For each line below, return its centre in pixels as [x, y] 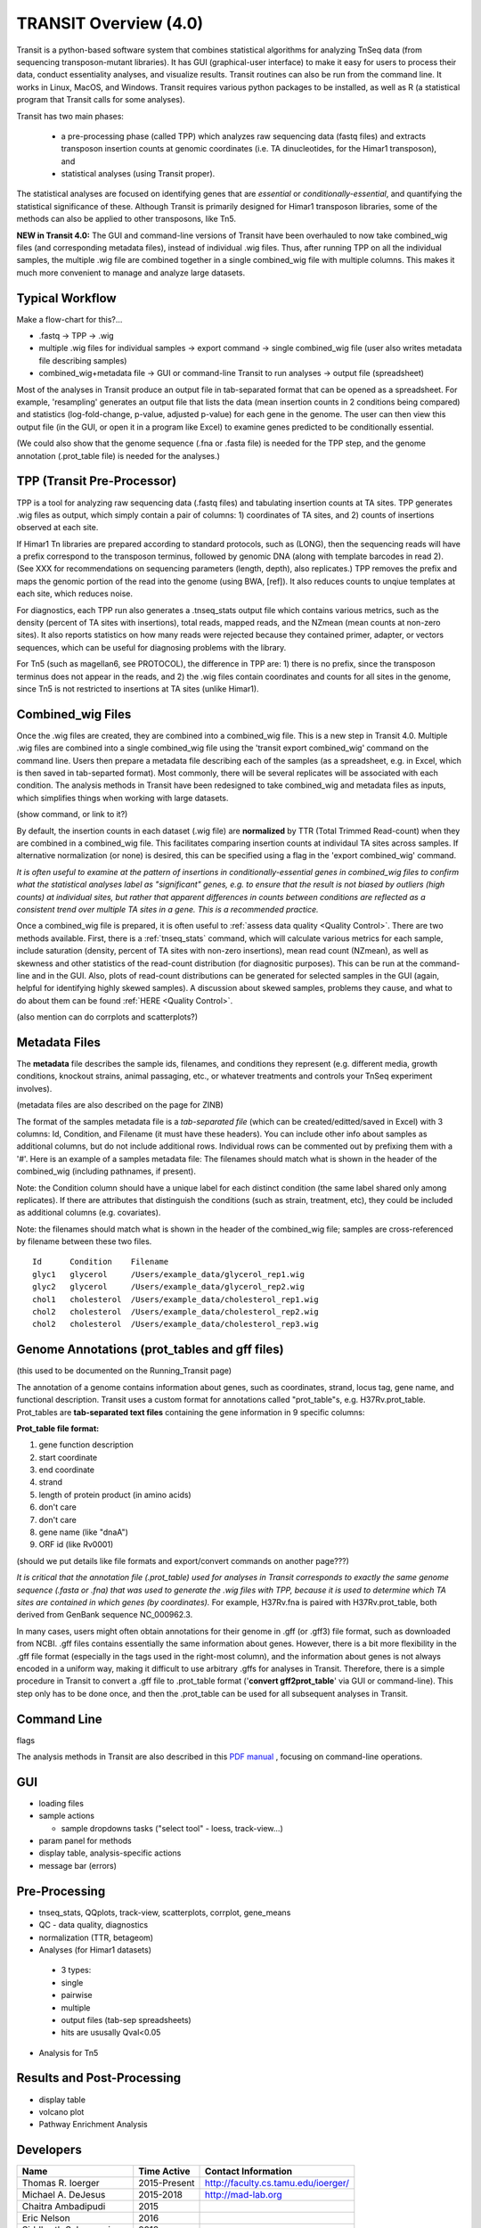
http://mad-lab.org [244, 2195]
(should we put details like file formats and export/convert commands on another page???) [183, 1560]
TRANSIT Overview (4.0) [110, 23]
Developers [49, 2150]
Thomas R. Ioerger [61, 2183]
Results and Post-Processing [99, 2078]
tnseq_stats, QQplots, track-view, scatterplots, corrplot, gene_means [165, 1913]
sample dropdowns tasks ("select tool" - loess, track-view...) [172, 1828]
